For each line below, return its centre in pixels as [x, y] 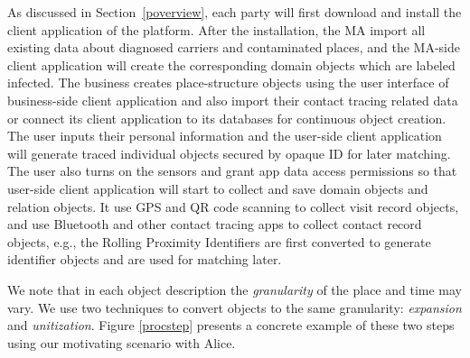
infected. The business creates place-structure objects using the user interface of [228, 83]
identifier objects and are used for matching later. [145, 259]
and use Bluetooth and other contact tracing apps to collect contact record [215, 224]
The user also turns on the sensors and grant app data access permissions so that [232, 171]
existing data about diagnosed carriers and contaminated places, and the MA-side [234, 47]
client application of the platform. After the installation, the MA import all [216, 29]
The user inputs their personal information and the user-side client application [225, 136]
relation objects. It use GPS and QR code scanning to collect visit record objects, [233, 206]
